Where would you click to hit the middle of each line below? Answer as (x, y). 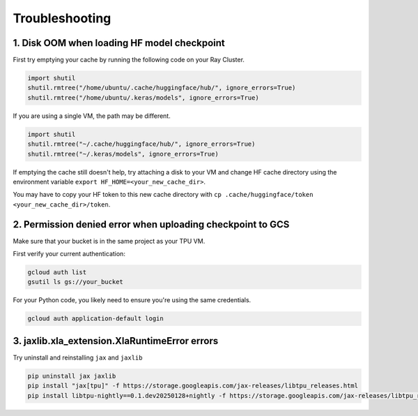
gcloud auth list (57, 273)
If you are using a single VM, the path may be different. (92, 116)
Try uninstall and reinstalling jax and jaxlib (78, 357)
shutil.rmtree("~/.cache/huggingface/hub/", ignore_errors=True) (141, 144)
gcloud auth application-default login (95, 319)
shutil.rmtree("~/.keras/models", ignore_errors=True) (123, 154)
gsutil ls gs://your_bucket (75, 282)
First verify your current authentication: (69, 254)
